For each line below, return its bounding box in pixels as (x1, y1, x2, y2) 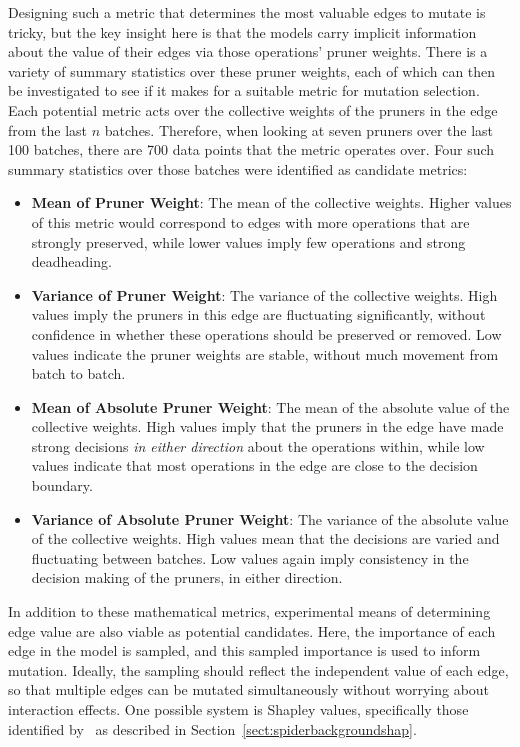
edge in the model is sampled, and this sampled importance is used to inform (8, 640, 481, 661)
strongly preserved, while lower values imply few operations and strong (31, 231, 466, 252)
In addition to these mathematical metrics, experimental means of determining (8, 601, 491, 622)
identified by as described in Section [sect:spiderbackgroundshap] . (8, 718, 417, 739)
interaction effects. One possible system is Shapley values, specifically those (8, 699, 469, 719)
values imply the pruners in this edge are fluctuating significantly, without (31, 304, 486, 325)
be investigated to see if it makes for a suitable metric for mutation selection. (8, 80, 480, 101)
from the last (8, 119, 88, 140)
